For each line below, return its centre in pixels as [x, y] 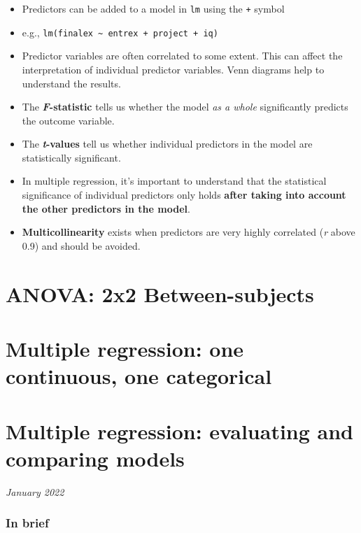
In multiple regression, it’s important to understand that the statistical [174, 181]
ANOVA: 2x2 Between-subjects [160, 293]
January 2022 [35, 491]
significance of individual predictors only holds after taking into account [184, 195]
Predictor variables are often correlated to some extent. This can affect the [182, 56]
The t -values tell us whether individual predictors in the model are [167, 144]
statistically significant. [71, 157]
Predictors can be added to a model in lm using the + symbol [153, 8]
